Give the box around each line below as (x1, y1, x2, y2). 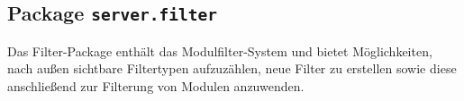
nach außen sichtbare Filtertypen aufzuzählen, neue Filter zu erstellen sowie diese (7, 59, 457, 78)
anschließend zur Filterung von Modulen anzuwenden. (7, 76, 305, 95)
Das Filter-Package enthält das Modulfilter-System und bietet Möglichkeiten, (7, 41, 432, 60)
